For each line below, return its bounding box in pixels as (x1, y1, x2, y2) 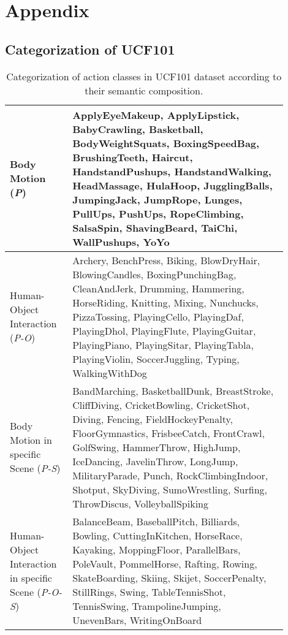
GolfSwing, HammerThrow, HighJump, (72, 439, 241, 454)
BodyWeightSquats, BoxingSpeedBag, (72, 135, 260, 150)
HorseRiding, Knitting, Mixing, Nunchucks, (72, 295, 259, 310)
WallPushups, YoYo (72, 234, 170, 249)
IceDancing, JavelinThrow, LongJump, (72, 454, 238, 468)
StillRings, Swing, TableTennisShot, (72, 584, 226, 599)
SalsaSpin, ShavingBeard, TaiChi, (72, 220, 238, 235)
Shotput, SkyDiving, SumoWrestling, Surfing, (72, 482, 268, 496)
